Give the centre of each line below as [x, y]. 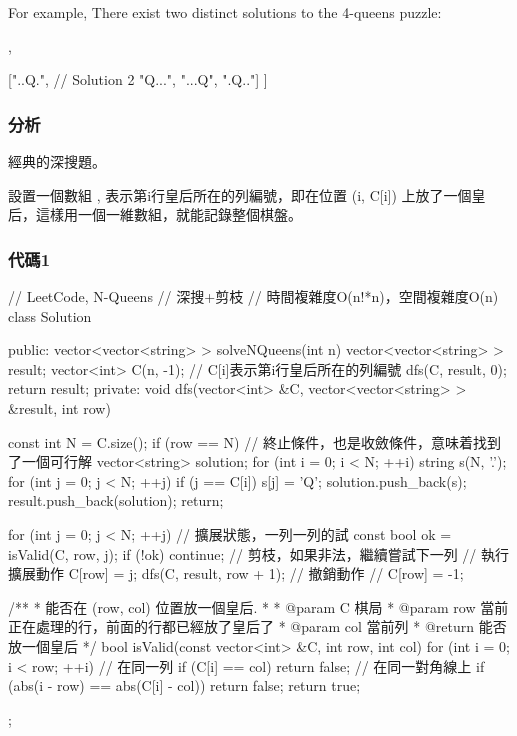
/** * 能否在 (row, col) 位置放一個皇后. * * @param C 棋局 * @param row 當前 [258, 606]
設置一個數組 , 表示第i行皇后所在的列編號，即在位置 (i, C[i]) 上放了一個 [240, 194]
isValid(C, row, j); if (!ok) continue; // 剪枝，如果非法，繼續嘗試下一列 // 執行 [259, 553]
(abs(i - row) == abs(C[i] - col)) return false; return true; [184, 685]
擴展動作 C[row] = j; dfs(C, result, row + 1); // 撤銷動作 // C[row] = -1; [236, 573]
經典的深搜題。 [57, 161]
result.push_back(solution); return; [116, 500]
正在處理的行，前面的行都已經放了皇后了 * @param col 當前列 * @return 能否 [257, 626]
